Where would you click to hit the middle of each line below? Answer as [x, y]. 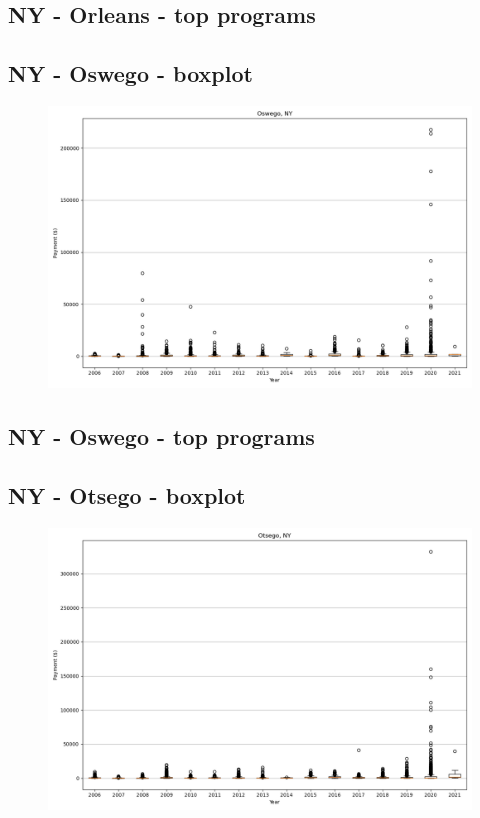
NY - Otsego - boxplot [127, 495]
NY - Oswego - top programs [161, 436]
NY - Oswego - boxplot [130, 73]
